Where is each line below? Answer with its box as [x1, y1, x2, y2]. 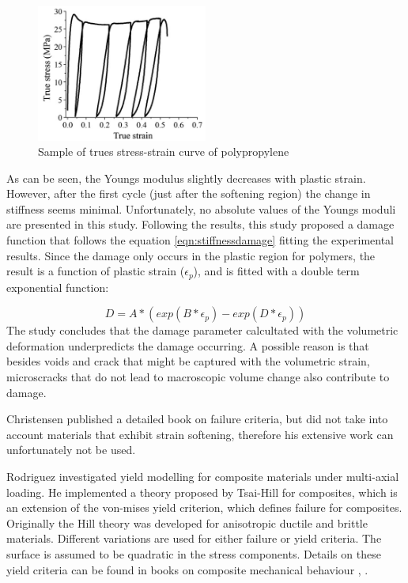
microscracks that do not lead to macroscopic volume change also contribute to [6, 369, 390, 385]
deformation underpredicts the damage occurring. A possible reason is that [6, 337, 369, 354]
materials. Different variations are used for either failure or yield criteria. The [6, 530, 382, 547]
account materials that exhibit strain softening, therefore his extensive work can [6, 426, 394, 442]
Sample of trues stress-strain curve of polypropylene [38, 143, 289, 160]
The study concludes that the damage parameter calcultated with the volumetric [6, 322, 399, 339]
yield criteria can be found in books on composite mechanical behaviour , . [6, 561, 368, 577]
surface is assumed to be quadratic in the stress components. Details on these [6, 546, 381, 562]
